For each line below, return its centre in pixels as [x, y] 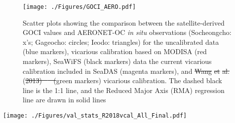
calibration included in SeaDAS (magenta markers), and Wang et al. [126, 71]
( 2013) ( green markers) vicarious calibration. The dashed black [122, 80]
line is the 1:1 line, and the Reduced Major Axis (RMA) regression [124, 90]
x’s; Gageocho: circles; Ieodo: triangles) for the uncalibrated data [121, 42]
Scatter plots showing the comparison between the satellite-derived [124, 22]
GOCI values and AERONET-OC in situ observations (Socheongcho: [127, 32]
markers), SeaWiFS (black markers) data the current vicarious [117, 61]
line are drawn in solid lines [64, 100]
